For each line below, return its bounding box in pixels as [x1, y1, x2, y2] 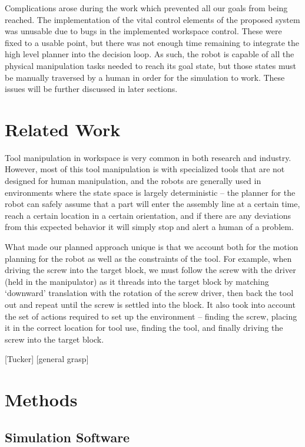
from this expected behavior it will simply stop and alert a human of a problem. [5, 221, 294, 233]
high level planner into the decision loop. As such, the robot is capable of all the [5, 48, 294, 60]
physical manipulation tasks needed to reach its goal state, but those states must [5, 59, 296, 71]
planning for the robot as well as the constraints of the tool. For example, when [5, 252, 292, 264]
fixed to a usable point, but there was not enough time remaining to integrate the [5, 36, 299, 48]
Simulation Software [5, 428, 130, 446]
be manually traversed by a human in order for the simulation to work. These [5, 71, 285, 83]
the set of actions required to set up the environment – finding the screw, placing [5, 310, 297, 322]
